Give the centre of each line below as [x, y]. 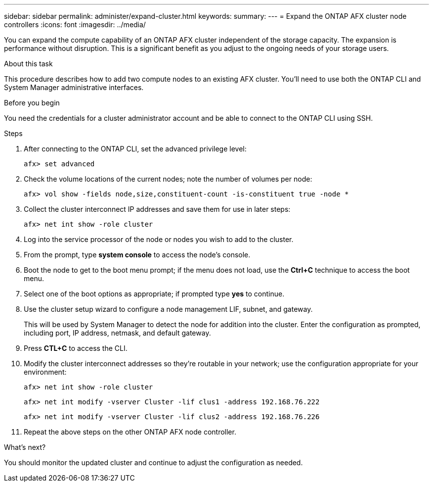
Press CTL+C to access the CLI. [76, 348]
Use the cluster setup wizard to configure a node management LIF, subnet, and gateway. [168, 309]
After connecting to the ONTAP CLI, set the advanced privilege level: [135, 149]
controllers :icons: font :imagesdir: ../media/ [75, 24]
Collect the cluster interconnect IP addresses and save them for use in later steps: [157, 209]
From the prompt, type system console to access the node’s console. [137, 255]
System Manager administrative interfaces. [74, 87]
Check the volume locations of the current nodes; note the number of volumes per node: [168, 179]
